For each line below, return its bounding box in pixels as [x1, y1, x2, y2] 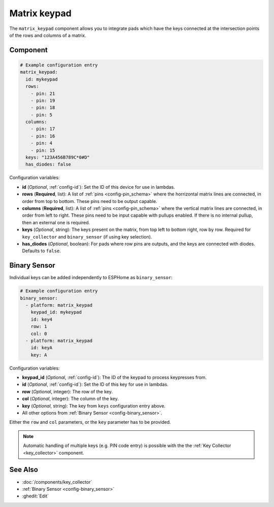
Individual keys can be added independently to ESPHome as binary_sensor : [9, 275, 173, 281]
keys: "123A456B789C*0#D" [25, 155, 90, 160]
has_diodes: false [25, 161, 71, 167]
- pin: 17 [30, 126, 55, 132]
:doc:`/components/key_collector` [22, 479, 92, 485]
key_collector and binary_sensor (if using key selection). [22, 233, 152, 240]
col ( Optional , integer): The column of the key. [22, 396, 119, 402]
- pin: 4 [30, 140, 53, 146]
